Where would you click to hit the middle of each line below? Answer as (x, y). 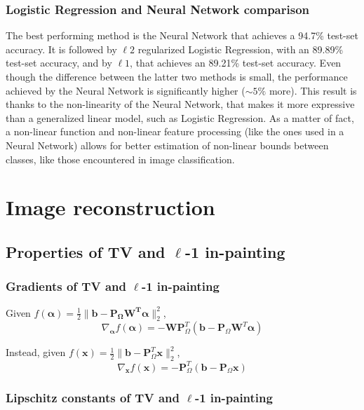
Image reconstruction (110, 207)
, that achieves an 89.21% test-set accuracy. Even (236, 63)
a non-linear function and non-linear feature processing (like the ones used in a (175, 131)
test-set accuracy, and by (59, 63)
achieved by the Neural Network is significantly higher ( (126, 90)
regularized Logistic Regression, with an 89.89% (241, 49)
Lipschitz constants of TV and (93, 397)
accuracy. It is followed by (61, 49)
